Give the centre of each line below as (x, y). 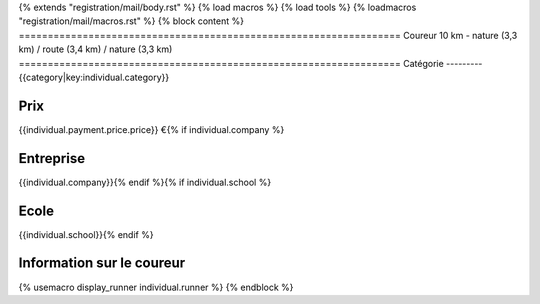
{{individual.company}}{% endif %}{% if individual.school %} (145, 182)
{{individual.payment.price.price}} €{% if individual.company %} (151, 129)
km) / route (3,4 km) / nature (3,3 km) (95, 49)
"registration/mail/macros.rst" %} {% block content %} (131, 21)
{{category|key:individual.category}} (94, 77)
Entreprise (51, 158)
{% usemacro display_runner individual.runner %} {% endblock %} (156, 287)
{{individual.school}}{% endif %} (86, 234)
